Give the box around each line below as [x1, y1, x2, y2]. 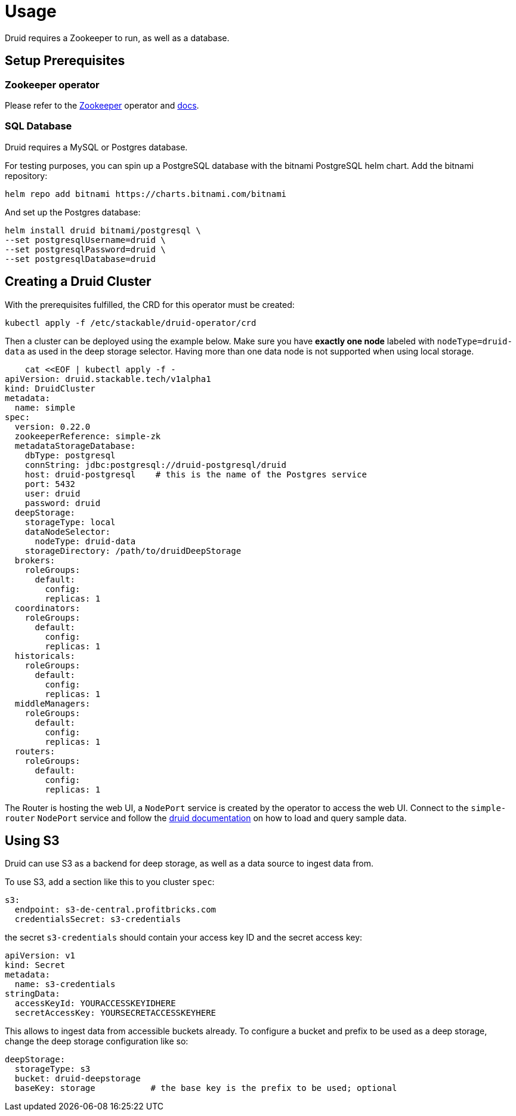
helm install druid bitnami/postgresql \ [5, 225, 201, 235]
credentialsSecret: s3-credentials [14, 914, 181, 924]
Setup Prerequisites [5, 53, 125, 69]
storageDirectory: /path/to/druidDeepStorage [24, 545, 242, 556]
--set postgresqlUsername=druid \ [5, 235, 166, 245]
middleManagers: [14, 698, 91, 708]
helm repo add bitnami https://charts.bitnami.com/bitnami [5, 189, 287, 199]
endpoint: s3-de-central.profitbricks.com [14, 905, 217, 915]
